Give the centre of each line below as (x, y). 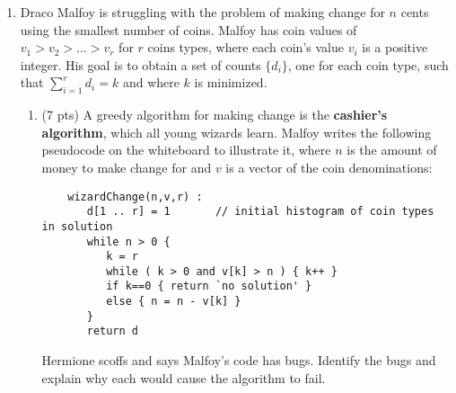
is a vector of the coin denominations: (329, 167)
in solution (77, 226)
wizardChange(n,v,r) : (135, 196)
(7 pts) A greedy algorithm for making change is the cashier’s (215, 115)
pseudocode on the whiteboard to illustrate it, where (186, 150)
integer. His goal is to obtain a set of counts (140, 64)
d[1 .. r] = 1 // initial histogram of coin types (260, 212)
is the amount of (392, 150)
